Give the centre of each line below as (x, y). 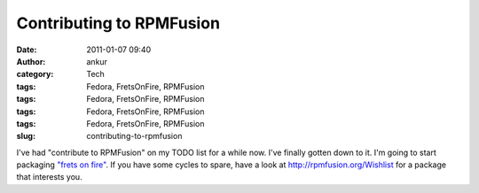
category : (35, 74)
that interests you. (50, 177)
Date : (27, 50)
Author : (31, 61)
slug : (26, 136)
